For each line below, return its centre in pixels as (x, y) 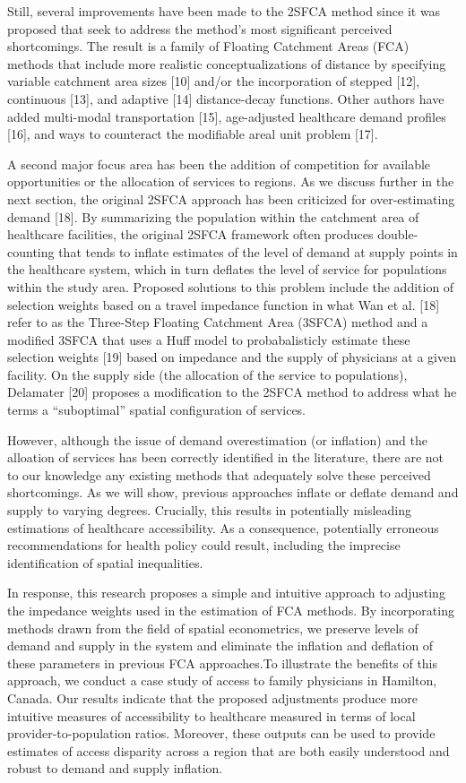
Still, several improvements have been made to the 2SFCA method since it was (224, 11)
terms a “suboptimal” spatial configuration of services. (157, 410)
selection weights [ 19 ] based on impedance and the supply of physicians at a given (232, 357)
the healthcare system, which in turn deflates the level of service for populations (227, 269)
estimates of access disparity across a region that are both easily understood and (229, 750)
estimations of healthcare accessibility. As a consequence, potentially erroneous (223, 527)
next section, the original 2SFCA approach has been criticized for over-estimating (231, 198)
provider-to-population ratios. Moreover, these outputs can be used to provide (221, 733)
